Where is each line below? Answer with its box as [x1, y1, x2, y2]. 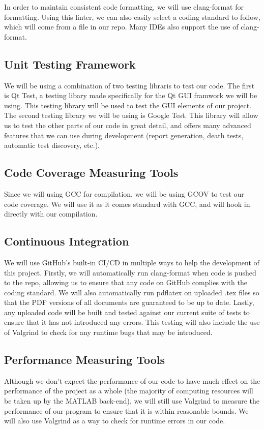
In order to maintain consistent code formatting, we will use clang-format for [4, 2, 244, 12]
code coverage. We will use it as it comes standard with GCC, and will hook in [4, 198, 250, 209]
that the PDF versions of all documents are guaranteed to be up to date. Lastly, [4, 297, 254, 308]
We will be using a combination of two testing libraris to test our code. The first [4, 80, 255, 90]
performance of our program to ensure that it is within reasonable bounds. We [4, 405, 249, 416]
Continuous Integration [4, 233, 129, 249]
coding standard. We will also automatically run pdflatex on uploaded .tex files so [4, 287, 259, 297]
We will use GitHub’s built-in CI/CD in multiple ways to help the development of [4, 257, 259, 267]
